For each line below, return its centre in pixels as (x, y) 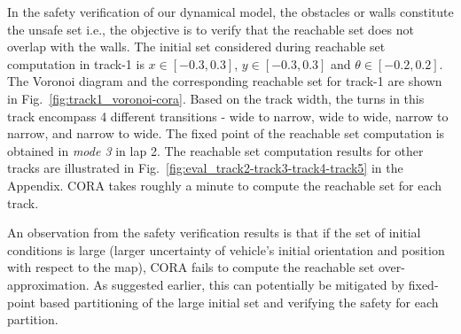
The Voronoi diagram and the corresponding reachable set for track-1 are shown (225, 81)
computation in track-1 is (76, 63)
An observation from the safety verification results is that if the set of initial (214, 233)
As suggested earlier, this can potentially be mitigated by (249, 284)
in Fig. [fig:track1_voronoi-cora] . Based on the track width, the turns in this (216, 98)
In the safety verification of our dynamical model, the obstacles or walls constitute (230, 12)
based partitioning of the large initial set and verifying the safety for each (239, 302)
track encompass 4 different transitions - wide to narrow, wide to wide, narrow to (228, 116)
